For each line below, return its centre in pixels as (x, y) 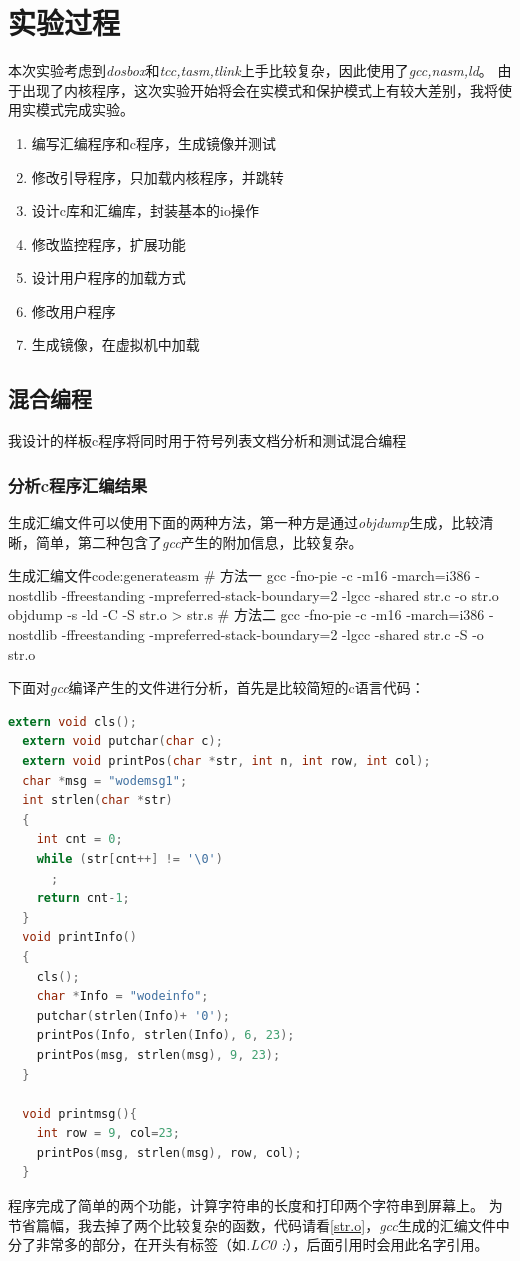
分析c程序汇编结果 (78, 484)
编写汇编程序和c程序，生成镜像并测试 (154, 142)
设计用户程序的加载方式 (108, 277)
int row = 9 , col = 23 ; (108, 1133)
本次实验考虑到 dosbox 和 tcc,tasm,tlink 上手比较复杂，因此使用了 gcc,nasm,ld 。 (250, 70)
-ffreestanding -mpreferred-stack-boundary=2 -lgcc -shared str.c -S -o (272, 634)
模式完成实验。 (84, 109)
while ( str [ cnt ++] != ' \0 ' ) (129, 858)
